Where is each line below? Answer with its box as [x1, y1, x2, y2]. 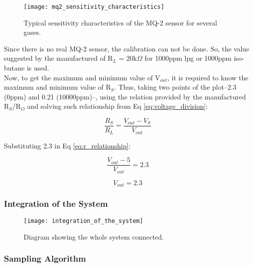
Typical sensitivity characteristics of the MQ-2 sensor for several [24, 17, 217, 27]
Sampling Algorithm [4, 252, 86, 265]
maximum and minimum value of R [4, 82, 111, 92]
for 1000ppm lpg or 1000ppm [144, 53, 232, 63]
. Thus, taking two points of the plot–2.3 [114, 82, 237, 92]
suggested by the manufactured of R [4, 53, 113, 63]
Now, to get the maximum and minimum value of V [4, 72, 161, 82]
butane [4, 63, 25, 73]
